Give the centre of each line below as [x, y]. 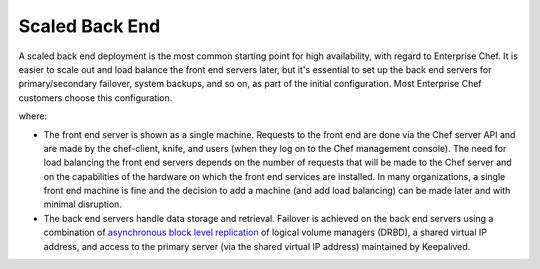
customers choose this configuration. [95, 97]
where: [33, 116]
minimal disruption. [82, 204]
